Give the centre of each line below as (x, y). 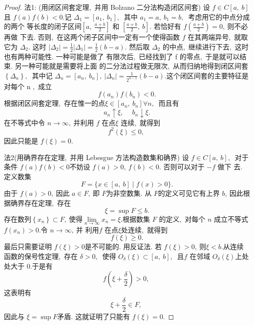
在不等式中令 (24, 122)
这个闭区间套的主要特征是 (207, 75)
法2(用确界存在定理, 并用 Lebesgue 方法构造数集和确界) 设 (96, 157)
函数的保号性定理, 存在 (41, 256)
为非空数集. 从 (129, 193)
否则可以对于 (184, 167)
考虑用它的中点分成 (219, 16)
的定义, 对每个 (182, 219)
